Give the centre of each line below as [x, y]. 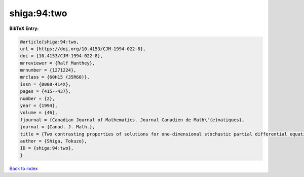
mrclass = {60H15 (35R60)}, [55, 77]
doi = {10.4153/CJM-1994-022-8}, [62, 56]
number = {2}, [37, 98]
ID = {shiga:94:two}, [47, 148]
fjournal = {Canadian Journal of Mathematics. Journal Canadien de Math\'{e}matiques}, [132, 120]
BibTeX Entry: [24, 28]
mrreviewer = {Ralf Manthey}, [58, 63]
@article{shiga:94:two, [50, 42]
